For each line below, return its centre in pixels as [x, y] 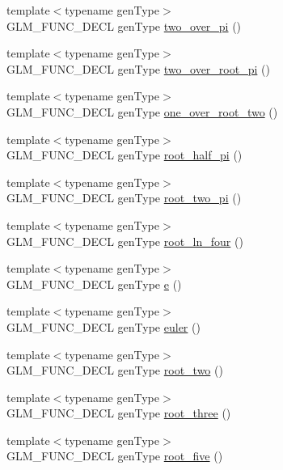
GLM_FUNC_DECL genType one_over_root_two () [142, 111]
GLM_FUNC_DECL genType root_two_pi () [124, 198]
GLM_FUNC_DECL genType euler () [103, 326]
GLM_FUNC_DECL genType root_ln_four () [125, 241]
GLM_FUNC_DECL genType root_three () [119, 413]
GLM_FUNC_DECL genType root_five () [115, 456]
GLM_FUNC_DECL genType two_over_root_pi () [138, 68]
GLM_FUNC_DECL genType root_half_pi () [125, 155]
